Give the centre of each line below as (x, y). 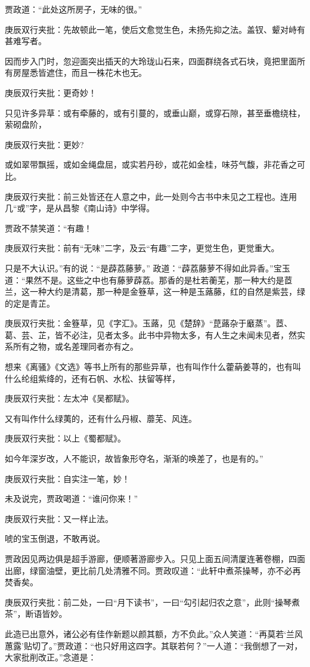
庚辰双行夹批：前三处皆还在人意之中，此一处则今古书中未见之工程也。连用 (151, 196)
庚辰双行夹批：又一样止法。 (59, 518)
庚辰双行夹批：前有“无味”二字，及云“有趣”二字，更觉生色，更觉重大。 (142, 248)
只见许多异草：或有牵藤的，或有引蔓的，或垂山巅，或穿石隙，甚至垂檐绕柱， (155, 112)
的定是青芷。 (30, 303)
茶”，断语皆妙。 (36, 614)
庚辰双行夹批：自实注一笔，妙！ (67, 478)
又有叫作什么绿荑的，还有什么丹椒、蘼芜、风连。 (101, 418)
